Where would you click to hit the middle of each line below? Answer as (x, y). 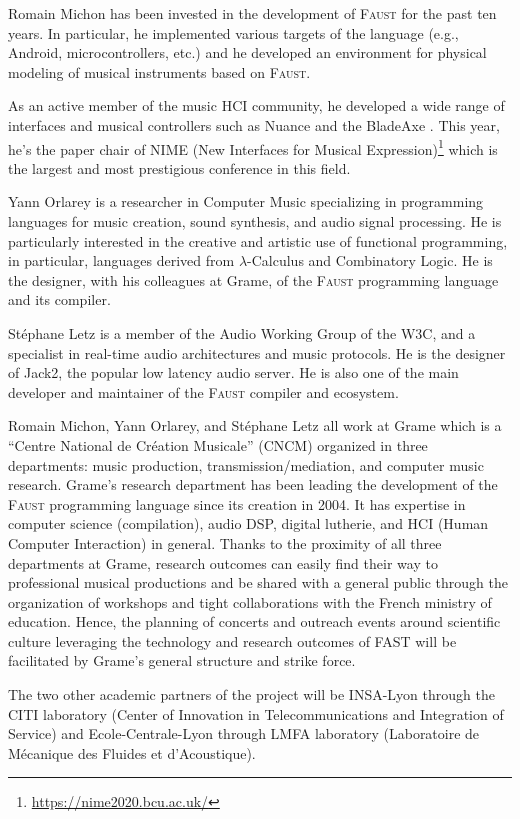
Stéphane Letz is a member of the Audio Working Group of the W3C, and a (242, 332)
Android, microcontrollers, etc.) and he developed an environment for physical (247, 52)
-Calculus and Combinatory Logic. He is (370, 260)
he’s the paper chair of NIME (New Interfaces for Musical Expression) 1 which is (253, 147)
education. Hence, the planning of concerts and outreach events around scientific (254, 621)
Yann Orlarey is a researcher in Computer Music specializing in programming (246, 201)
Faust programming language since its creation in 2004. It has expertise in (237, 503)
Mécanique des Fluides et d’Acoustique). (132, 752)
